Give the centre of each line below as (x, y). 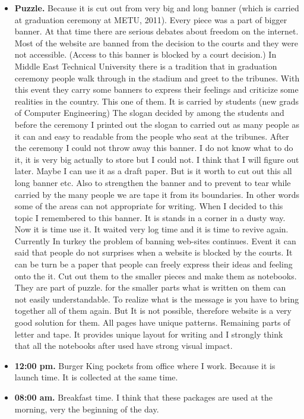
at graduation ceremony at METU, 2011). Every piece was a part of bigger (151, 19)
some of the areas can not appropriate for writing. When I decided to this (149, 206)
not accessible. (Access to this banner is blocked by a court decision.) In (145, 54)
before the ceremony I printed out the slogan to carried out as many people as (157, 124)
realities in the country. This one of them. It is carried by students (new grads (156, 101)
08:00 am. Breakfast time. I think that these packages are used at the (144, 397)
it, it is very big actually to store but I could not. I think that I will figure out (157, 159)
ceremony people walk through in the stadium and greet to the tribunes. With (157, 78)
